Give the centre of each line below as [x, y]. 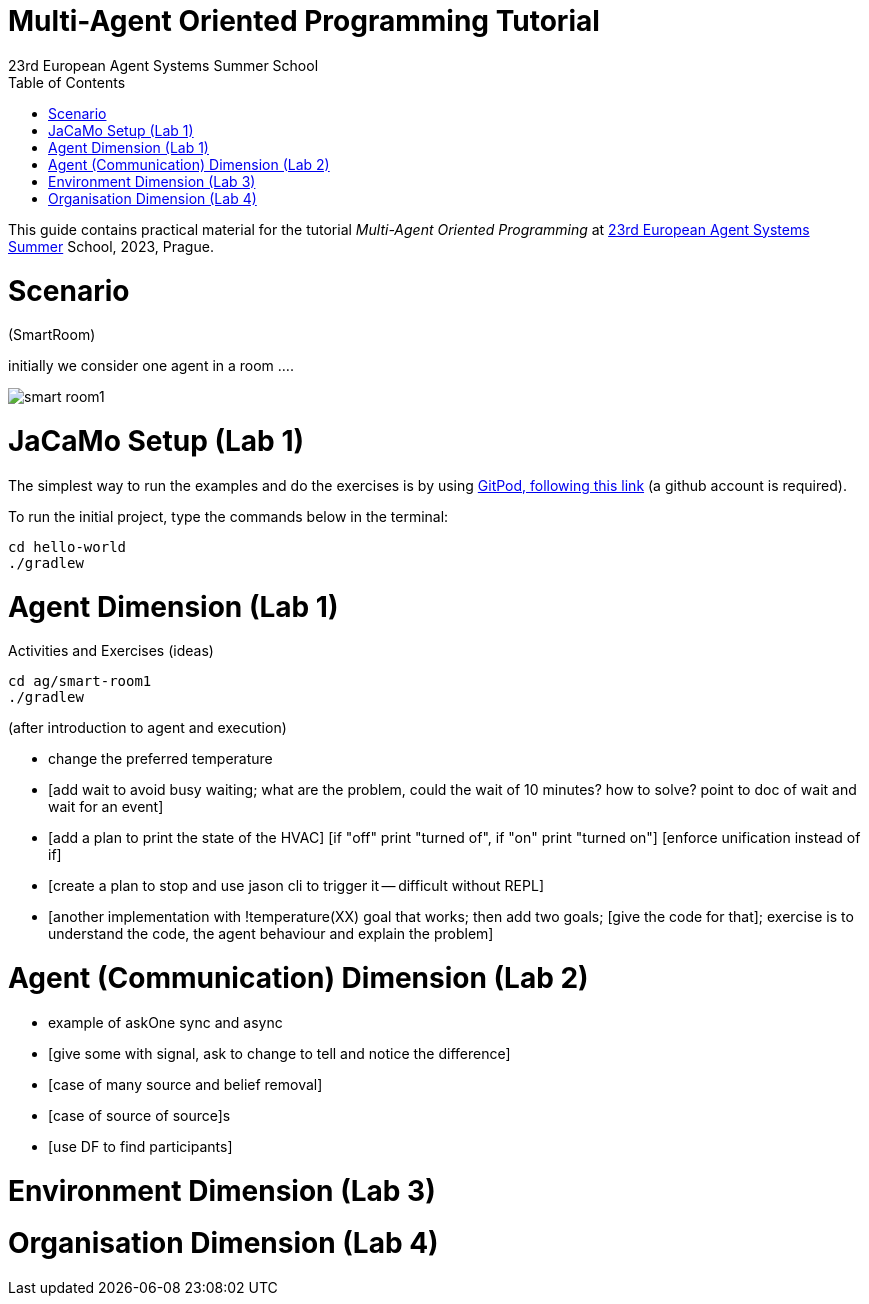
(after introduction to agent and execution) [147, 728]
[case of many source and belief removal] [185, 1084]
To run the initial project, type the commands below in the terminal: [228, 516]
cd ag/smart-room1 [80, 681]
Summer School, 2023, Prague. [111, 246]
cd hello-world [67, 546]
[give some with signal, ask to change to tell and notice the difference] [279, 1053]
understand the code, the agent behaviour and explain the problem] [271, 934]
